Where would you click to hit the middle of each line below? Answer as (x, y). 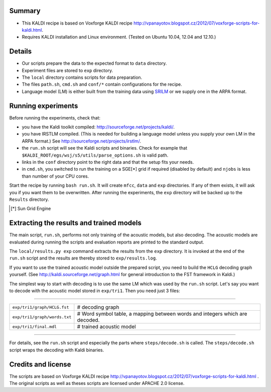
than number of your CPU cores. (55, 176)
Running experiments (44, 106)
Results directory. (29, 199)
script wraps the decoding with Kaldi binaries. (57, 350)
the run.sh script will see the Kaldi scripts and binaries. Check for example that (105, 148)
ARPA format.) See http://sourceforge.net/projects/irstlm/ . (82, 141)
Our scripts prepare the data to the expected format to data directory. (94, 63)
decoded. (88, 320)
